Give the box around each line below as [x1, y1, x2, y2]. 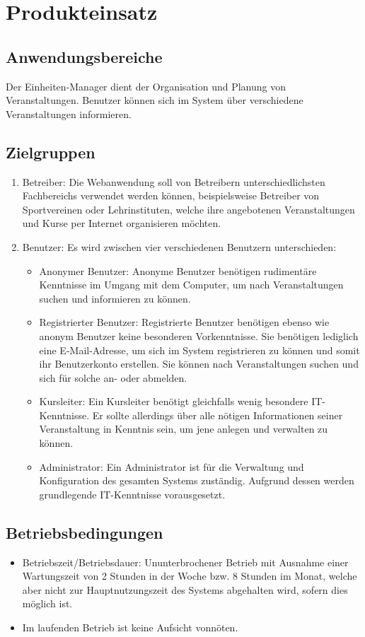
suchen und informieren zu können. [39, 291, 191, 305]
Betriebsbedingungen [6, 521, 163, 543]
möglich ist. [22, 596, 73, 611]
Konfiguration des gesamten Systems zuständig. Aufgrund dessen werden [39, 473, 354, 488]
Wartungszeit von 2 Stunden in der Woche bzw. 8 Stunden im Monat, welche [22, 568, 357, 583]
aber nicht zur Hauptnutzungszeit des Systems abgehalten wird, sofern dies [22, 582, 348, 597]
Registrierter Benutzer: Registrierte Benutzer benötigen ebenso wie [39, 315, 330, 329]
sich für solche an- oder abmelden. [39, 370, 187, 385]
